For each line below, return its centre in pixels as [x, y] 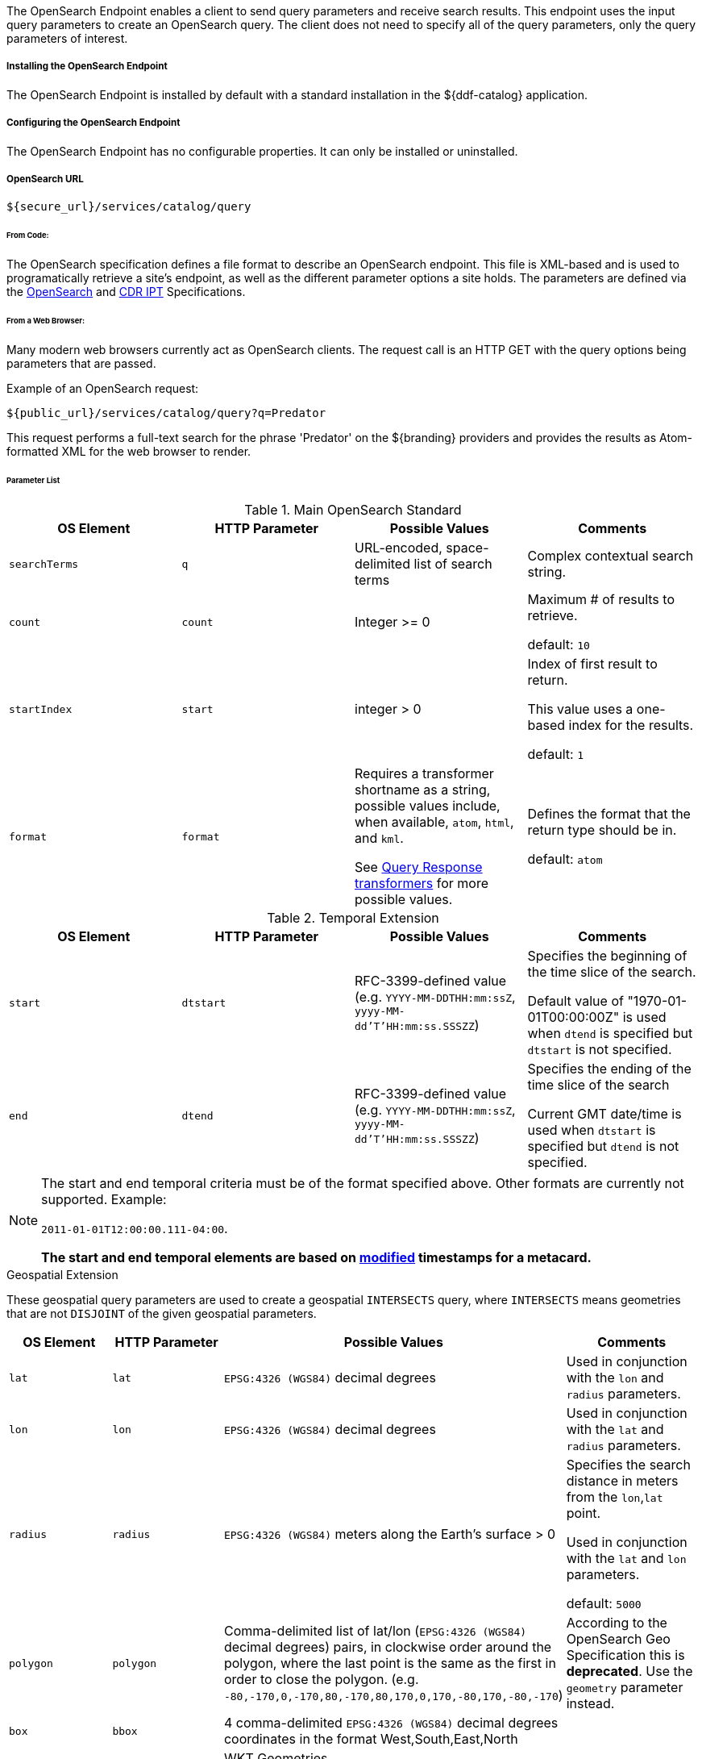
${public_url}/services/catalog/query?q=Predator [166, 413]
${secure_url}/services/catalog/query [129, 207]
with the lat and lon [626, 1559]
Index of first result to [592, 664]
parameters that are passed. [81, 363]
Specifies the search [628, 1465]
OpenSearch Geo [618, 1639]
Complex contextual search [611, 556]
